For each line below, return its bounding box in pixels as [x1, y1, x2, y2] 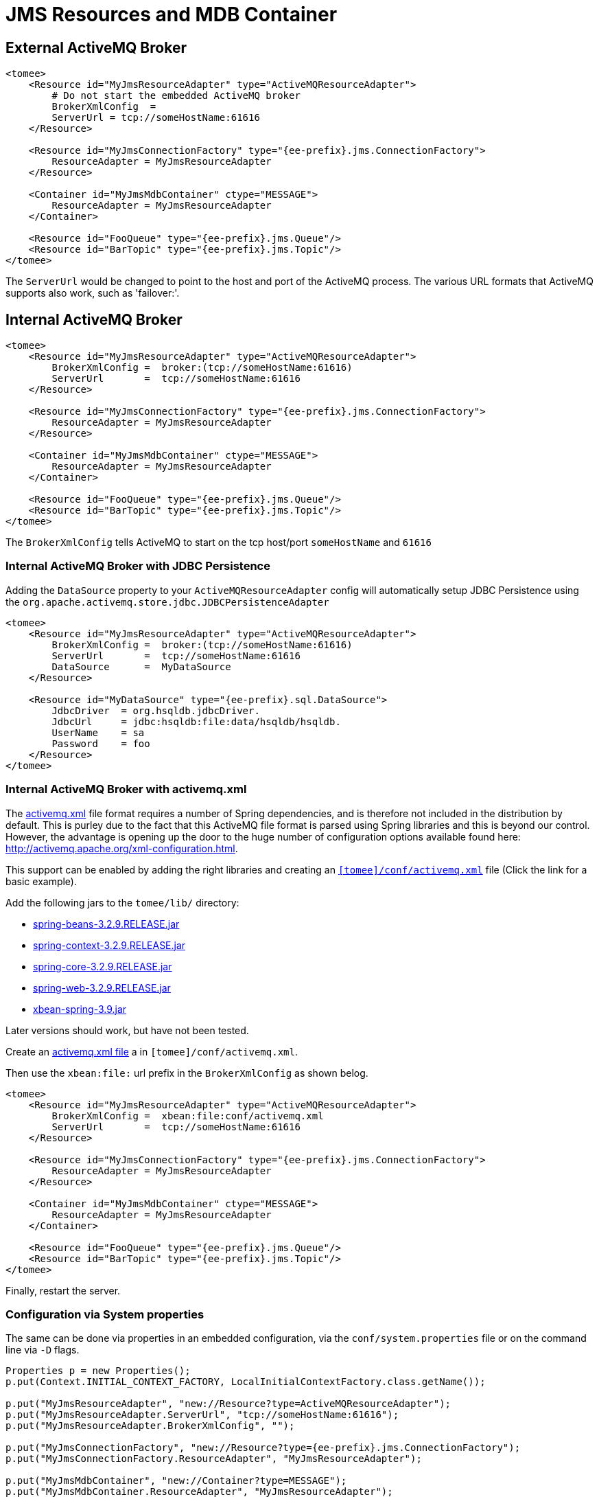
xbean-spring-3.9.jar [33, 1003, 127, 1015]
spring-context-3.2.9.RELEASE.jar [33, 939, 186, 951]
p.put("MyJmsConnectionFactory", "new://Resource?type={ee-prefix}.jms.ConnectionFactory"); [5, 1442, 521, 1454]
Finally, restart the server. [5, 1284, 121, 1296]
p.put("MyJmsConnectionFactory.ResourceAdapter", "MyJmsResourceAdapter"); [5, 1453, 422, 1465]
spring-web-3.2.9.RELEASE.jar [33, 981, 171, 994]
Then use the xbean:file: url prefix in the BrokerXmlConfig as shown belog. [5, 1066, 368, 1079]
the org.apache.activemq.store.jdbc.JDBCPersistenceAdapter [5, 595, 329, 608]
